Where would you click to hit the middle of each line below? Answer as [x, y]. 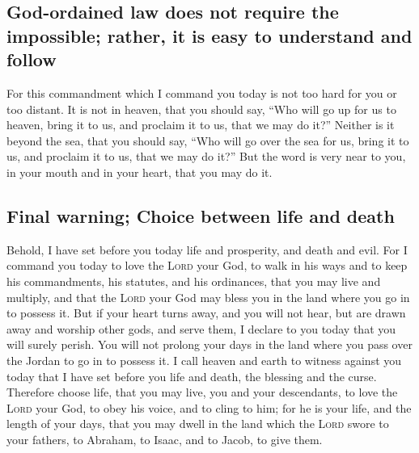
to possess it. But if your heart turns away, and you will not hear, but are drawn [206, 313]
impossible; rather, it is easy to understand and [209, 35]
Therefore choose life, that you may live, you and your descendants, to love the [202, 392]
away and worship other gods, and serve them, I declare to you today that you [201, 328]
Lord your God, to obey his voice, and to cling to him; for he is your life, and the [209, 407]
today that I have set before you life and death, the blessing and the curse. [192, 376]
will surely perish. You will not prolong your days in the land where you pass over [209, 344]
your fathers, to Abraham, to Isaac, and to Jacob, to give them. [165, 439]
